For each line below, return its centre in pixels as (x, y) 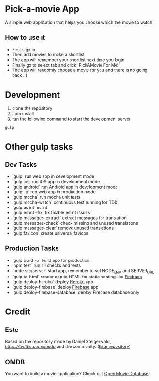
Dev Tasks (21, 165)
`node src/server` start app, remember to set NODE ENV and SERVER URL (83, 271)
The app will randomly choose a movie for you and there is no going (80, 70)
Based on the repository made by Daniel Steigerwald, (58, 342)
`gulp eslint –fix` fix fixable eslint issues (51, 212)
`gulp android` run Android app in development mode (65, 187)
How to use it (25, 38)
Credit (18, 312)
